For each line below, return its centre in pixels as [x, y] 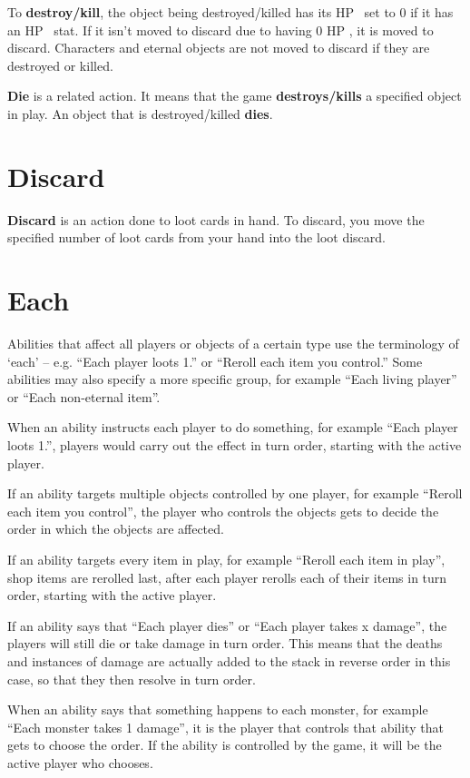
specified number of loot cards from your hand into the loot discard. [196, 237]
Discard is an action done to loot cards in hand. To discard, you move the [216, 219]
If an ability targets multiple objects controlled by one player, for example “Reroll [235, 493]
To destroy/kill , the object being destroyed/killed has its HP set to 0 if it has [230, 12]
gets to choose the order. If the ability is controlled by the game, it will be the [225, 745]
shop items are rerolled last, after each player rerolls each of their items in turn [227, 577]
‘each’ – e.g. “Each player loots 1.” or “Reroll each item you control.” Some [215, 361]
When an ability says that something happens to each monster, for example [218, 709]
